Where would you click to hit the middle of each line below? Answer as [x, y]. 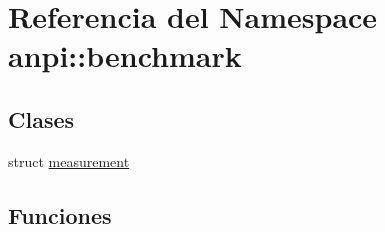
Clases [41, 118]
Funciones [60, 214]
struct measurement [69, 160]
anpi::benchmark [125, 55]
